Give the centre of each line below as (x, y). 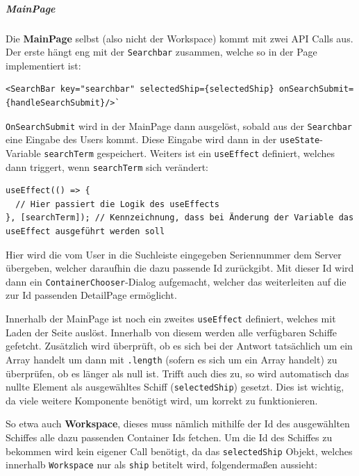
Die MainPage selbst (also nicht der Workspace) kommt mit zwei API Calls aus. (179, 38)
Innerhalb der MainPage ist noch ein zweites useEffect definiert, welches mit (171, 319)
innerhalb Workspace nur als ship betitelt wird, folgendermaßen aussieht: (161, 465)
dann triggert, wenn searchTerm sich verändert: (107, 166)
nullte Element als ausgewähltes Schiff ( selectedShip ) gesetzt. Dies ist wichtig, (175, 387)
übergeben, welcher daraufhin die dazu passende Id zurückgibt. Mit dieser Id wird (180, 268)
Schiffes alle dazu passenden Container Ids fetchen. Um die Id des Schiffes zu (169, 437)
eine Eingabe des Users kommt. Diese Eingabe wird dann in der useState (163, 139)
